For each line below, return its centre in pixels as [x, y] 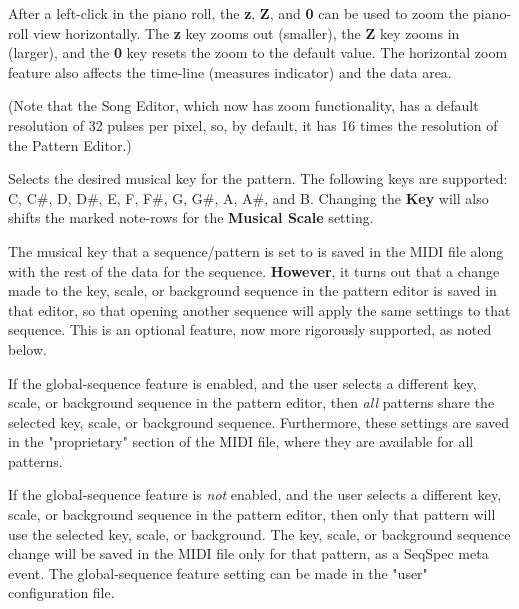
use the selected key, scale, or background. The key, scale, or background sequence [259, 533]
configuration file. [61, 592]
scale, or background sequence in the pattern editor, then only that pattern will [252, 514]
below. [27, 348]
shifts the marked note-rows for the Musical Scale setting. [191, 217]
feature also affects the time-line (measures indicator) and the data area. [230, 71]
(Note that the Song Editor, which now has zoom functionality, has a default [243, 105]
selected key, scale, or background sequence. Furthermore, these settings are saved [259, 421]
